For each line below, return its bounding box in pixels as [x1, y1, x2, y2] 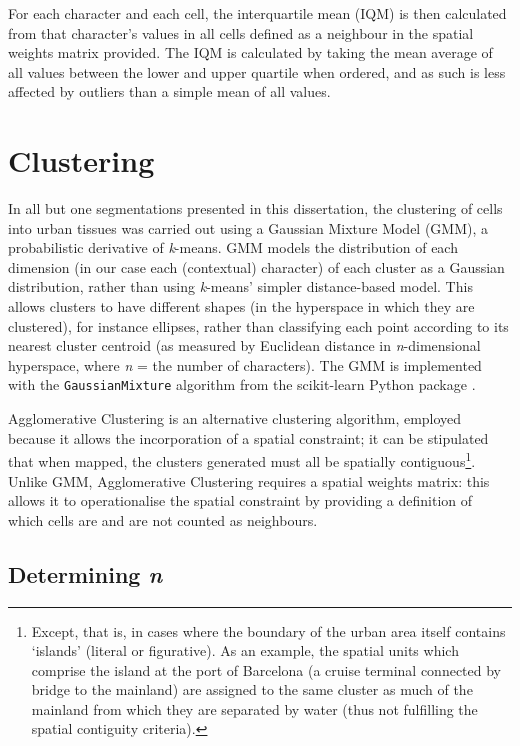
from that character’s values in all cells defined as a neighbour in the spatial [8, 22, 474, 43]
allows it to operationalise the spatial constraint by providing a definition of [8, 490, 473, 511]
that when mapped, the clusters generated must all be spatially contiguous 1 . [8, 448, 476, 471]
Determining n [8, 558, 163, 589]
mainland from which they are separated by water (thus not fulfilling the [31, 698, 478, 719]
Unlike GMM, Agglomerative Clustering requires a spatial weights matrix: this [8, 470, 490, 491]
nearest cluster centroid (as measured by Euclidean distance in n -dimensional [8, 335, 481, 356]
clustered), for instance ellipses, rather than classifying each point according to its [8, 315, 509, 336]
